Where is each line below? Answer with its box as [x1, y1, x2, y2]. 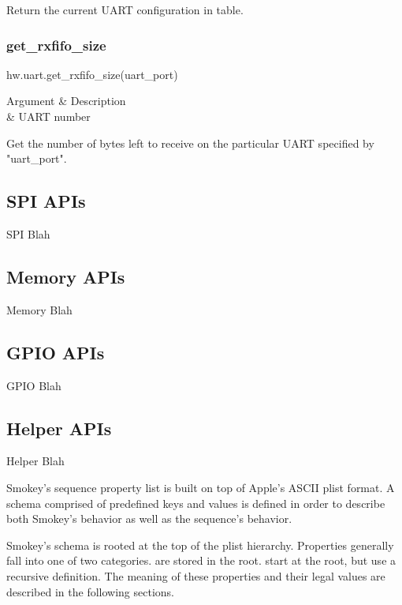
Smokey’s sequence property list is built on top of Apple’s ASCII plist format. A [6, 479, 395, 495]
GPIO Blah [6, 377, 61, 393]
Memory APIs [6, 264, 125, 288]
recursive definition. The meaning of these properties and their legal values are [6, 567, 385, 584]
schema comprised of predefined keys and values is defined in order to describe [6, 494, 385, 511]
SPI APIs [6, 189, 86, 213]
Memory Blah [6, 301, 73, 318]
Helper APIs [6, 415, 112, 440]
